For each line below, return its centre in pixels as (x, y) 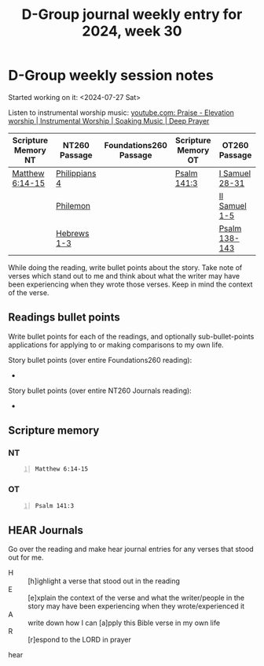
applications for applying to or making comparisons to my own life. (116, 345)
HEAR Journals (46, 530)
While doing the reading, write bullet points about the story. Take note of (125, 267)
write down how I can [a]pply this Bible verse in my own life (124, 623)
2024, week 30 (132, 31)
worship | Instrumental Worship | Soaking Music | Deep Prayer (109, 120)
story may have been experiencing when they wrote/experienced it (136, 606)
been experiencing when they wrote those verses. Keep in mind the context (130, 284)
